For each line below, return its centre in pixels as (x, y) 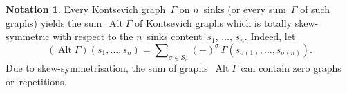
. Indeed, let (270, 36)
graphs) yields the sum (54, 22)
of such (315, 9)
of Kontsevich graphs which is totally (213, 22)
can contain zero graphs (291, 67)
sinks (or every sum (245, 9)
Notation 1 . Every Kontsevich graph (86, 9)
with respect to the (93, 36)
